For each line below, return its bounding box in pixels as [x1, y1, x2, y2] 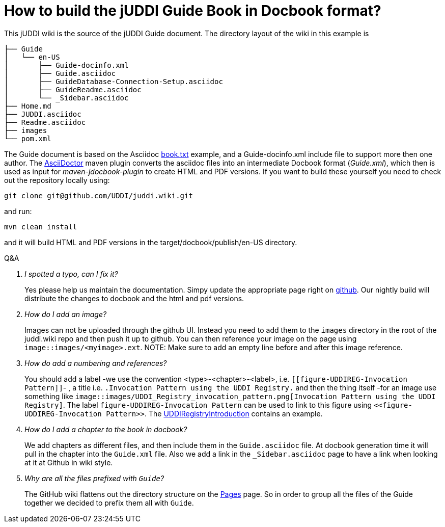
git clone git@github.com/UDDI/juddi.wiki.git [4, 191, 193, 200]
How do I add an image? [24, 309, 107, 319]
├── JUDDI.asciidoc [4, 110, 81, 118]
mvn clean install [4, 222, 77, 231]
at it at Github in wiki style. [24, 458, 113, 467]
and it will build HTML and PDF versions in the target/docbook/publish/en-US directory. [4, 238, 297, 247]
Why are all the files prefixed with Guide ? [24, 473, 164, 483]
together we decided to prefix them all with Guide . [24, 498, 194, 507]
